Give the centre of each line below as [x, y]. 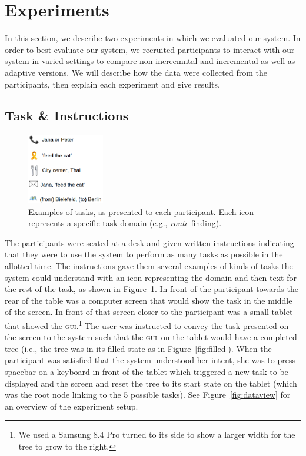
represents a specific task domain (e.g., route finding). [125, 223]
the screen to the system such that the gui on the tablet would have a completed [151, 337]
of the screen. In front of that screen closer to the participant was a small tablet [149, 312]
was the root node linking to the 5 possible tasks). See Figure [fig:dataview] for [148, 395]
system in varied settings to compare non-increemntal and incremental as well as [150, 61]
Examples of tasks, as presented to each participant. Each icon [141, 211]
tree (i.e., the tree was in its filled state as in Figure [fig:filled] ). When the [138, 348]
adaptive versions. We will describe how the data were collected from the [136, 72]
